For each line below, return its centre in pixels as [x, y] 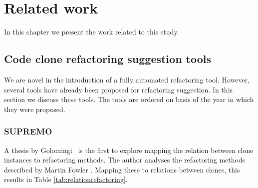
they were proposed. [35, 109]
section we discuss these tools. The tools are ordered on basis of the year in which [129, 99]
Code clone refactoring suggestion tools [108, 59]
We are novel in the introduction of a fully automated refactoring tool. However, [127, 79]
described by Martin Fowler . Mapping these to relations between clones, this [122, 169]
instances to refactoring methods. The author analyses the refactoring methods [125, 160]
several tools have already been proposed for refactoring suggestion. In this [119, 89]
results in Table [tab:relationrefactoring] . [66, 179]
